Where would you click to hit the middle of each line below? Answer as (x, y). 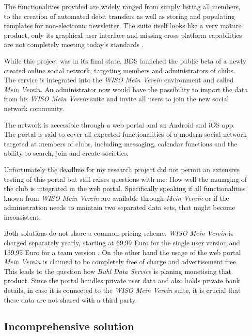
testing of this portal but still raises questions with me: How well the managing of (126, 179)
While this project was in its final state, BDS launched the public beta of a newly (125, 60)
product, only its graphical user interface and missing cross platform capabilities (123, 35)
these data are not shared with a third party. (71, 299)
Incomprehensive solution (69, 326)
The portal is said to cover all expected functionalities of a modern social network (125, 134)
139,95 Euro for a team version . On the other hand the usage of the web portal (123, 252)
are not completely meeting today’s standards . (74, 44)
